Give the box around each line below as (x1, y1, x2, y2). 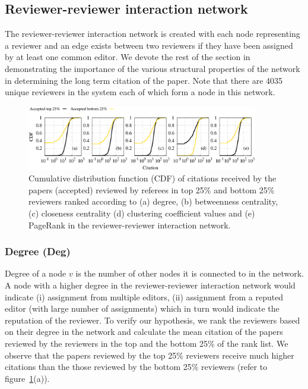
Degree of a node (5, 267, 66, 280)
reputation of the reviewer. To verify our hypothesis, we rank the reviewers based (5, 313, 300, 326)
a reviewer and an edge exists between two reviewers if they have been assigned (5, 39, 293, 51)
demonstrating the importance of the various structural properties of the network (5, 62, 300, 74)
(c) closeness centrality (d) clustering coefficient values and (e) (28, 207, 255, 219)
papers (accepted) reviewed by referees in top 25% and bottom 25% (28, 183, 275, 196)
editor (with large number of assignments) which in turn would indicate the (5, 302, 280, 315)
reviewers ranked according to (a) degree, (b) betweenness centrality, (28, 195, 278, 208)
